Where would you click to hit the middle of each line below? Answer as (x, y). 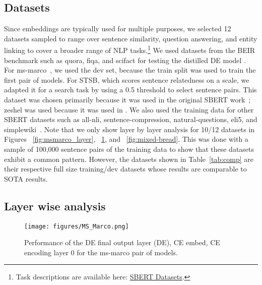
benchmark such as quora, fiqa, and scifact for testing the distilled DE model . (125, 60)
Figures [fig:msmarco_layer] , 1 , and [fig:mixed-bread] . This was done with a (126, 139)
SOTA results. (26, 178)
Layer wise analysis (55, 206)
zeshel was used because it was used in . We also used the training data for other (129, 109)
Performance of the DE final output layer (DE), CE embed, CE (122, 242)
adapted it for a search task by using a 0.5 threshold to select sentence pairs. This (130, 90)
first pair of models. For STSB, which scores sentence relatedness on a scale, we (127, 79)
